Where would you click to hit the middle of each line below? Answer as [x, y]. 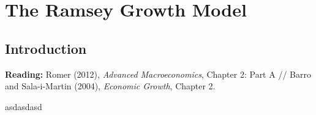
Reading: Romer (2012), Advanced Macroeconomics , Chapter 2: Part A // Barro [158, 74]
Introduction [46, 48]
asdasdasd [24, 106]
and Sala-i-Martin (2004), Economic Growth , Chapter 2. [110, 86]
